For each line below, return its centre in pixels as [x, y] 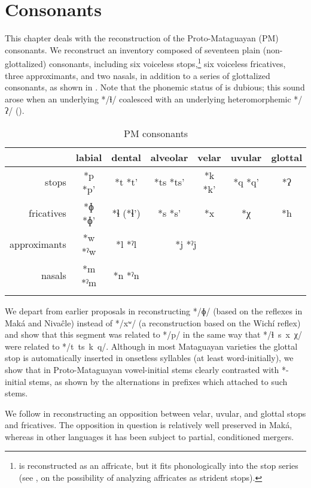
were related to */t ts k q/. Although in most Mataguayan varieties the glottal [151, 346]
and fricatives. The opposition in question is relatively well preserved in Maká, [149, 425]
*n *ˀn [126, 275]
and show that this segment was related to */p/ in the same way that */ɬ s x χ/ [154, 334]
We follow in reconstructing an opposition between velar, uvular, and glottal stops [155, 413]
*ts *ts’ [169, 182]
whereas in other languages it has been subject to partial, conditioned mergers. [150, 436]
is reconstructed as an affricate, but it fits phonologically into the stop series [158, 466]
